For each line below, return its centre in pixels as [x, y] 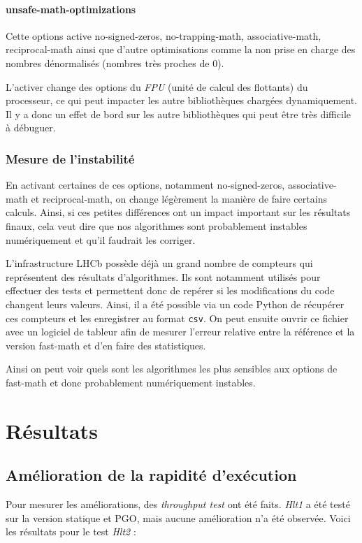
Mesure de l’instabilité [70, 158]
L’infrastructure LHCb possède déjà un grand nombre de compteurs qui [159, 263]
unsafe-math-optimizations [71, 9]
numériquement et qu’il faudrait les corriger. [101, 239]
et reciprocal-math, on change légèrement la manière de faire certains [179, 198]
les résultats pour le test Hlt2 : [71, 531]
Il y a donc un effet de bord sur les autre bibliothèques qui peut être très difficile [178, 114]
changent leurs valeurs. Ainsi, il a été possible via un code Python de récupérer [175, 304]
